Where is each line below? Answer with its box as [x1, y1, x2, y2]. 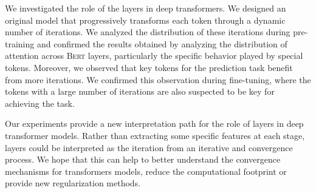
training [5, 37, 35, 50]
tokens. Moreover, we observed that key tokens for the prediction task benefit [5, 61, 293, 73]
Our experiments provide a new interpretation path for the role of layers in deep [5, 117, 304, 130]
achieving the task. [5, 96, 75, 109]
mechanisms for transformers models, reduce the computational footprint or [5, 164, 287, 177]
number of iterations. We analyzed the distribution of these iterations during [5, 25, 290, 38]
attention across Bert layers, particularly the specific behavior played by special [5, 49, 303, 62]
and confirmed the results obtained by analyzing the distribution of [36, 37, 287, 50]
